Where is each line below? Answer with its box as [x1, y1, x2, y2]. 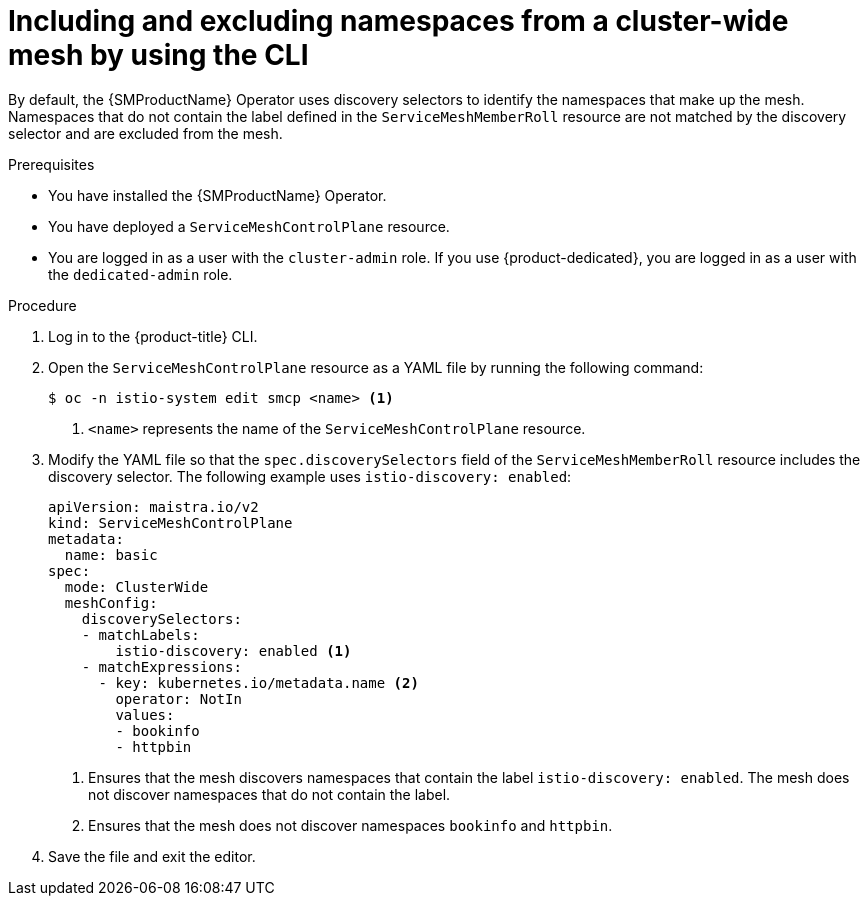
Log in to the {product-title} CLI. [48, 327, 258, 345]
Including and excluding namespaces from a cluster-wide [8, 4, 789, 38]
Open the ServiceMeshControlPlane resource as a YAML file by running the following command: [48, 358, 704, 376]
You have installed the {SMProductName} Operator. [48, 186, 387, 204]
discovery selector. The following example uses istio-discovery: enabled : [48, 467, 572, 485]
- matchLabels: [81, 626, 200, 643]
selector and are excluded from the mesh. [8, 124, 283, 142]
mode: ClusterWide [64, 578, 209, 595]
